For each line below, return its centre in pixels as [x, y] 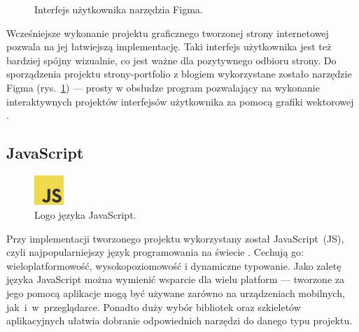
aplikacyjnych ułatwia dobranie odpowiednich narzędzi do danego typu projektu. [179, 320]
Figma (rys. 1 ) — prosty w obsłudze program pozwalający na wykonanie [163, 87]
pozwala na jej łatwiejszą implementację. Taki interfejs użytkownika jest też [169, 46]
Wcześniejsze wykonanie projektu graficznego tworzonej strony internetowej [168, 33]
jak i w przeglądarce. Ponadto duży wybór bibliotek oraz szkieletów [154, 306]
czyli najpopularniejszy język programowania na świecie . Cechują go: [155, 252]
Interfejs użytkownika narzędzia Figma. [119, 9]
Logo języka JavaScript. [85, 214]
